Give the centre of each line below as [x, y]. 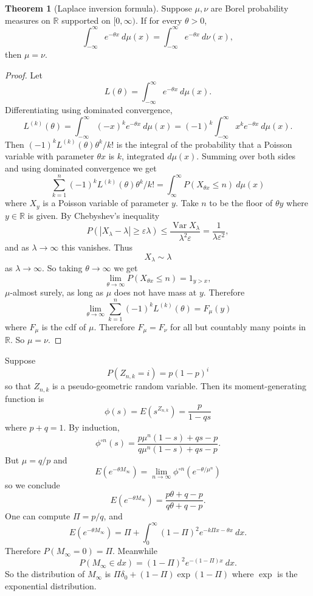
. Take [187, 203]
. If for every [159, 20]
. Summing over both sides [246, 156]
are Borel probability [249, 8]
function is [25, 398]
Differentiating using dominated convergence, [89, 109]
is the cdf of [64, 326]
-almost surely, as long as [57, 292]
